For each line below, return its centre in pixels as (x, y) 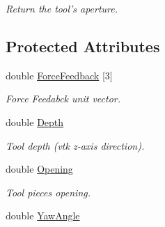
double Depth (35, 122)
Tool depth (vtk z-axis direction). (75, 145)
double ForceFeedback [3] (59, 75)
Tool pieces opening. (48, 192)
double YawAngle (43, 216)
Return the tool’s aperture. (62, 8)
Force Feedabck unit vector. (63, 99)
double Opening (39, 169)
